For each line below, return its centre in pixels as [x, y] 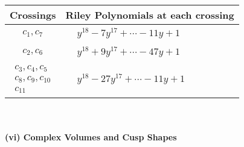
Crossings [33, 15]
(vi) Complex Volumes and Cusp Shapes [91, 137]
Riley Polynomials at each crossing [150, 15]
